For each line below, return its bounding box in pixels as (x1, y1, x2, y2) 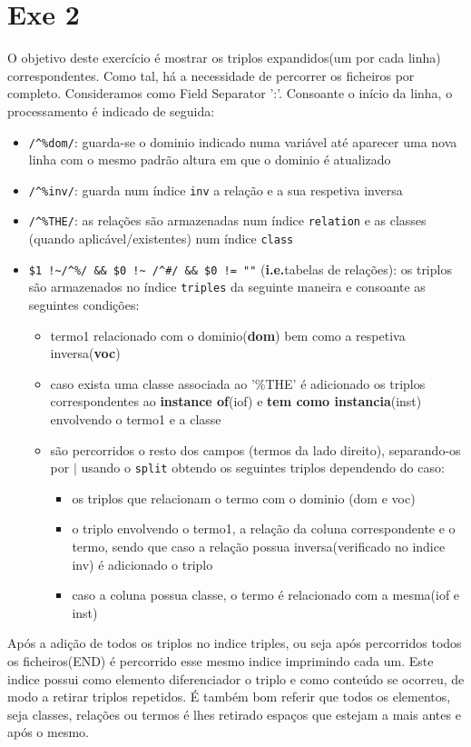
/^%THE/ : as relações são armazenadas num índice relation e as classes (28, 211, 427, 230)
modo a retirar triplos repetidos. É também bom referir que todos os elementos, (7, 687, 451, 706)
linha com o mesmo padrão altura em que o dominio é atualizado (28, 150, 391, 169)
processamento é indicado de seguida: (7, 101, 215, 120)
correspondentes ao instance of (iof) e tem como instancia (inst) (50, 392, 422, 411)
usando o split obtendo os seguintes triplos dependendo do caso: (81, 458, 445, 477)
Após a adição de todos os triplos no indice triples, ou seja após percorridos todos (7, 633, 462, 652)
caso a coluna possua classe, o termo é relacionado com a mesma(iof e (72, 585, 460, 604)
